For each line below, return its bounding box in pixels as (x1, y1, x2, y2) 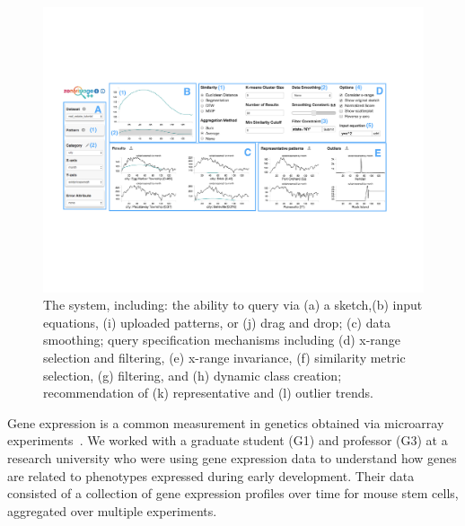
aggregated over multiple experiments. (7, 501, 217, 520)
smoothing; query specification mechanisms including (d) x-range (43, 330, 400, 349)
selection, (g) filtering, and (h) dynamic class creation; (43, 365, 342, 384)
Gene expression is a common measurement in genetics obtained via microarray (7, 413, 444, 432)
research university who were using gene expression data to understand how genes (7, 448, 457, 467)
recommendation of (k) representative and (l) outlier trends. (43, 383, 373, 402)
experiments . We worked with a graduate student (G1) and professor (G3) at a (7, 431, 448, 450)
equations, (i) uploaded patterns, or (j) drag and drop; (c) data (43, 312, 390, 331)
